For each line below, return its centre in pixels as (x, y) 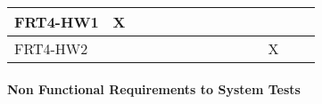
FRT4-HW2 (51, 48)
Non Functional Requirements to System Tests (154, 88)
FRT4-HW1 (57, 22)
